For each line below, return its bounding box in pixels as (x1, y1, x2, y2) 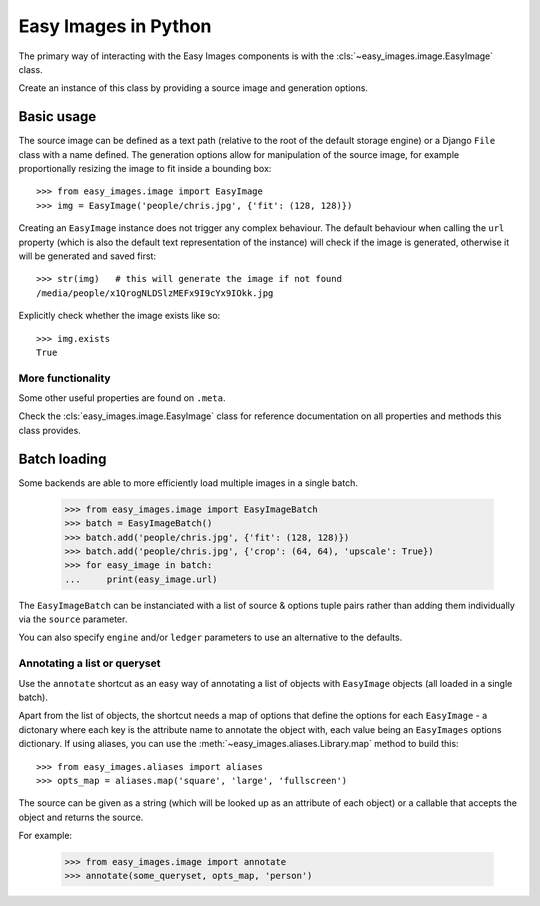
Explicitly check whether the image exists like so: (18, 310, 221, 322)
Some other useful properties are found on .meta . (18, 392, 226, 404)
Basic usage (18, 108, 97, 125)
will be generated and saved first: (18, 250, 157, 262)
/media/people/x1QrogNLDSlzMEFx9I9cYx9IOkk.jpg (36, 287, 274, 299)
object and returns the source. (18, 811, 144, 823)
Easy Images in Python (18, 15, 212, 37)
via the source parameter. (18, 613, 128, 625)
